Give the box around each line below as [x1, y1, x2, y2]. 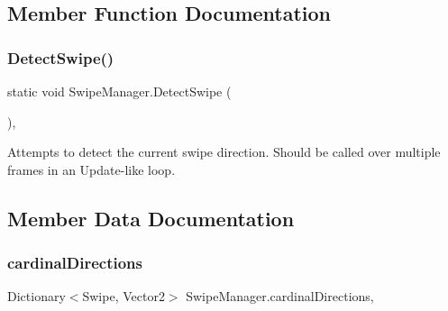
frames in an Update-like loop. [7, 160, 176, 178]
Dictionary [7, 287, 66, 306]
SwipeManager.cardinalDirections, [186, 287, 374, 306]
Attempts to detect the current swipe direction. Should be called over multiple [7, 142, 441, 161]
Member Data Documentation [7, 204, 295, 232]
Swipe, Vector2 [82, 287, 165, 306]
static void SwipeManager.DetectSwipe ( [7, 82, 232, 100]
